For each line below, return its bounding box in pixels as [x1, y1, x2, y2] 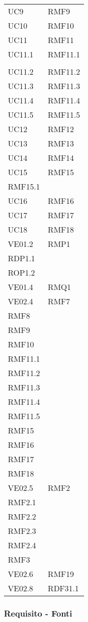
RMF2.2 [8, 511, 36, 522]
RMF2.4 [8, 539, 36, 551]
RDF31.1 [48, 582, 79, 594]
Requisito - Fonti [4, 607, 72, 619]
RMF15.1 [8, 181, 40, 192]
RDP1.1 [8, 252, 35, 264]
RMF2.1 [8, 496, 36, 508]
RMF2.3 [8, 525, 36, 536]
